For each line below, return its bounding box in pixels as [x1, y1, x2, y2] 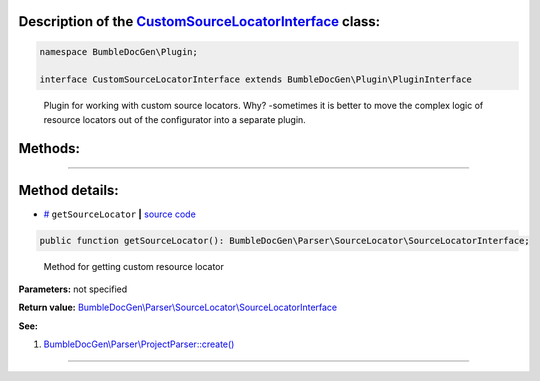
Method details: [18, 181, 119, 199]
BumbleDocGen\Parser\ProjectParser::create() [43, 338, 235, 350]
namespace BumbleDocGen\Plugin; [39, 46, 199, 57]
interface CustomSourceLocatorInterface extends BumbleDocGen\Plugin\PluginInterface [39, 74, 472, 85]
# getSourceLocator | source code [43, 208, 197, 220]
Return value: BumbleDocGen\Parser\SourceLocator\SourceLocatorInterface [18, 301, 338, 314]
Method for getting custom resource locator [43, 260, 225, 272]
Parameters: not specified [18, 283, 128, 295]
